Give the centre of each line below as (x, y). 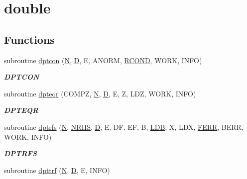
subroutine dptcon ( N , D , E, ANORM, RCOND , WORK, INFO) (103, 60)
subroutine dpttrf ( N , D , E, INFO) (57, 170)
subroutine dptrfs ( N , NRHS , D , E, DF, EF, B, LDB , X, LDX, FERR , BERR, (124, 127)
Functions (29, 39)
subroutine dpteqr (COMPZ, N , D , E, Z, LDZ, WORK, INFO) (100, 93)
